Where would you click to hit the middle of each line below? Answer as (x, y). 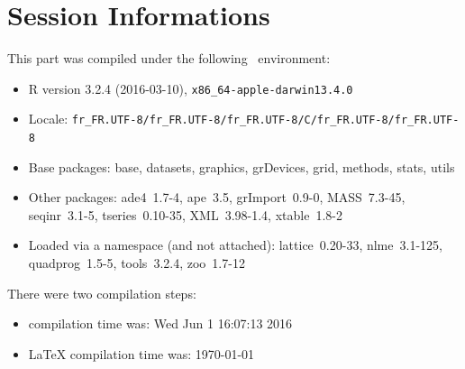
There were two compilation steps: (102, 293)
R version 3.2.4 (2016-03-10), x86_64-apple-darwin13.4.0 (191, 88)
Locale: (48, 119)
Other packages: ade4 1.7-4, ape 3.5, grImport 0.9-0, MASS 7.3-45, (217, 197)
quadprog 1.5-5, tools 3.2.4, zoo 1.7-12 (137, 263)
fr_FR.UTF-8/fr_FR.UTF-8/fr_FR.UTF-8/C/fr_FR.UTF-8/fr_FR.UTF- (265, 120)
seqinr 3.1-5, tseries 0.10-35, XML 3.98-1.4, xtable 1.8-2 (185, 214)
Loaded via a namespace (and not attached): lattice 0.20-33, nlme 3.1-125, (235, 245)
